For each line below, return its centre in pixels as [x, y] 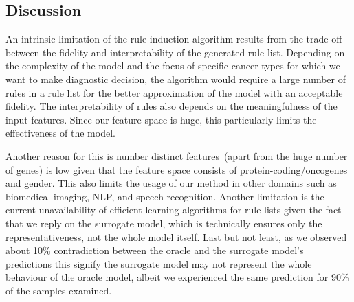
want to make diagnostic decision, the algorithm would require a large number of [176, 79]
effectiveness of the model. [60, 133]
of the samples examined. [59, 290]
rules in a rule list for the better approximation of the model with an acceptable [174, 92]
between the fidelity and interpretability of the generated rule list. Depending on [175, 52]
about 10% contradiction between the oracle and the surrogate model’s [155, 250]
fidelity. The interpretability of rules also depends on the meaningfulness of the [172, 106]
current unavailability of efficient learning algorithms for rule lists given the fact [174, 210]
